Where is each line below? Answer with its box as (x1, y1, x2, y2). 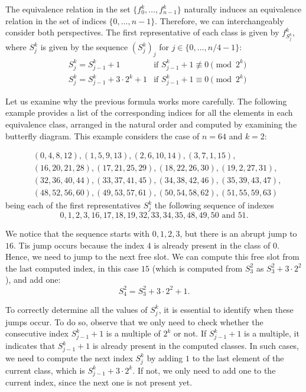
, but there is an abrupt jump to (180, 227, 297, 240)
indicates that (5, 339, 56, 352)
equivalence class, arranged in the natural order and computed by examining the (5, 118, 297, 130)
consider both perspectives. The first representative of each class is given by (5, 26, 279, 38)
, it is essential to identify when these (158, 303, 294, 315)
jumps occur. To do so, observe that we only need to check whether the (5, 315, 263, 328)
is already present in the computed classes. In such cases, (92, 339, 300, 352)
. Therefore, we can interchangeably (155, 14, 284, 27)
